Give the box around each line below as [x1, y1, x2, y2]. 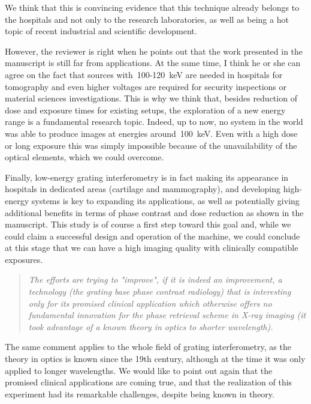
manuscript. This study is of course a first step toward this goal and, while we [5, 218, 291, 231]
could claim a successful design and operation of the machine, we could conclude [5, 229, 300, 242]
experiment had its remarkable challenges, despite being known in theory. [5, 387, 274, 400]
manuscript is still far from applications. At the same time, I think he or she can [5, 56, 301, 69]
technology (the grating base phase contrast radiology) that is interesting [28, 285, 291, 298]
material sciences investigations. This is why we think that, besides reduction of [5, 92, 297, 104]
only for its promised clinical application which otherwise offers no [28, 297, 272, 309]
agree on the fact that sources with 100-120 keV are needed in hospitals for [5, 68, 283, 80]
